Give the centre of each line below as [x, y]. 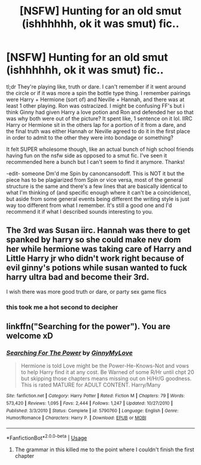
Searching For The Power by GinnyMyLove [69, 352]
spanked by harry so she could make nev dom [94, 240]
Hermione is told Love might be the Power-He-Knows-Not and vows [105, 366]
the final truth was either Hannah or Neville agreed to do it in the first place [98, 131]
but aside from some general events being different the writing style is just [98, 199]
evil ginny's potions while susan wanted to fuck [97, 268]
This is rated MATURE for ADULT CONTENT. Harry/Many [91, 385]
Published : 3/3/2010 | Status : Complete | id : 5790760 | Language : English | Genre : [92, 411]
